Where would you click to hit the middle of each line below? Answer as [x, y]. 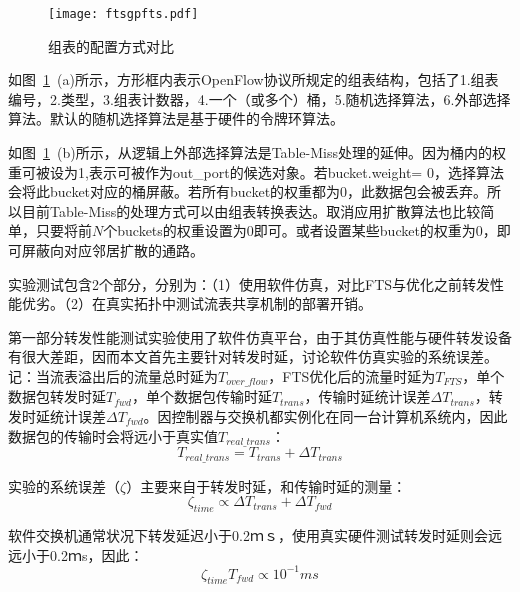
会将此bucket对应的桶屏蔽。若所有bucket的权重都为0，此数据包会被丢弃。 [248, 191]
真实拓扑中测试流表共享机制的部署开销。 [238, 303]
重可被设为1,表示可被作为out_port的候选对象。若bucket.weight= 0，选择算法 [256, 171]
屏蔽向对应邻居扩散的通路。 [112, 250]
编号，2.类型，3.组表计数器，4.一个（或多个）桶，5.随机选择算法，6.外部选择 [259, 98]
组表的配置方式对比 [111, 45]
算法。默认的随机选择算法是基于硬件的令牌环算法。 [176, 118]
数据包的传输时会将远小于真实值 [113, 435]
